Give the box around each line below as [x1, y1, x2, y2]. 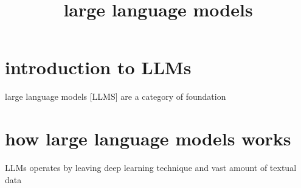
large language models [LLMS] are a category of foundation [5, 90, 226, 103]
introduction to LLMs [5, 55, 192, 80]
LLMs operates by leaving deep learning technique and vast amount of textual [5, 161, 297, 174]
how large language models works [5, 126, 291, 151]
